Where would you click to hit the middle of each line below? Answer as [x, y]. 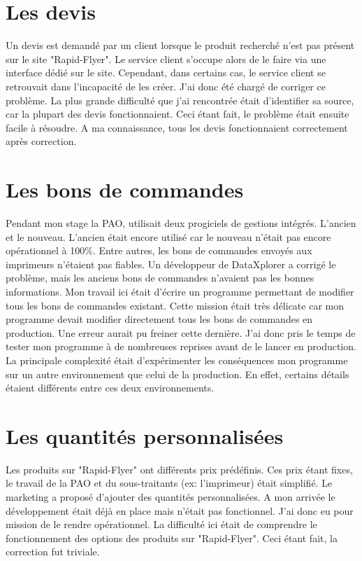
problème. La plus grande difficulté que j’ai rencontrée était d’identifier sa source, [180, 100]
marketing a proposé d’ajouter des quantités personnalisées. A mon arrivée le [171, 497]
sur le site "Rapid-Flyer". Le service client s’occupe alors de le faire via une [166, 58]
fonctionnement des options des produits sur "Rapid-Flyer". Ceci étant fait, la [172, 538]
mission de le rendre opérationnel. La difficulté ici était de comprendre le [161, 524]
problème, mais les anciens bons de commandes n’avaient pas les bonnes [160, 278]
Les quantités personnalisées [145, 435]
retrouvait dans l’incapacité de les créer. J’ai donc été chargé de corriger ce [166, 86]
